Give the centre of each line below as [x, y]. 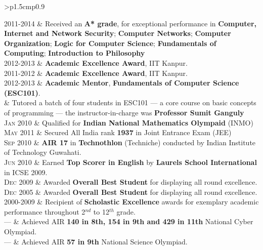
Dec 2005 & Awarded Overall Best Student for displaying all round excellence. [131, 192]
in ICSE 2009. [26, 172]
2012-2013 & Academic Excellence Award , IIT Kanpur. [96, 62]
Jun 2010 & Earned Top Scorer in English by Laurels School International [130, 162]
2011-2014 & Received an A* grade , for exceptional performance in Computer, [130, 23]
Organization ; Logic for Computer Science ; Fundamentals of [110, 43]
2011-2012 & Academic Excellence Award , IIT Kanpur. [96, 73]
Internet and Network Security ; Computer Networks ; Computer [118, 33]
